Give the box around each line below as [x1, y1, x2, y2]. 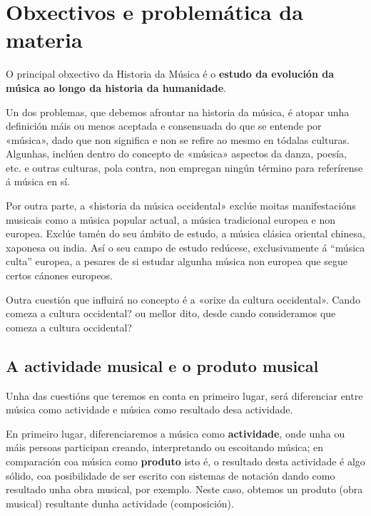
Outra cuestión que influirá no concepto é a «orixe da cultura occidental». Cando [6, 291, 360, 306]
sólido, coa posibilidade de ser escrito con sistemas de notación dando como [6, 468, 335, 483]
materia [6, 25, 83, 54]
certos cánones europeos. [6, 268, 113, 283]
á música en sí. [6, 174, 70, 189]
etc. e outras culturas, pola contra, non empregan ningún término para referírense [6, 160, 363, 175]
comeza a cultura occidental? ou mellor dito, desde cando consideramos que [6, 306, 336, 321]
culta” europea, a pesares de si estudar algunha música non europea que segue [6, 254, 347, 269]
